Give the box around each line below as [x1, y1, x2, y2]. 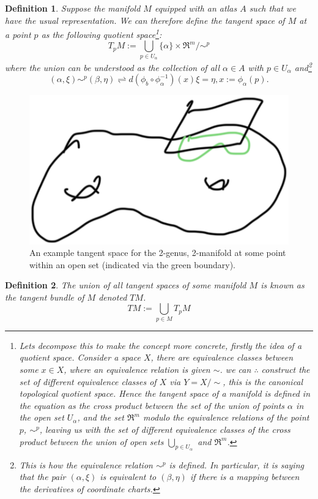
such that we [249, 2, 296, 14]
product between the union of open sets [19, 435, 164, 448]
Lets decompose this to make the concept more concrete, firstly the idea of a [19, 339, 302, 351]
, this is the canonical [223, 375, 303, 388]
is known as [261, 279, 305, 291]
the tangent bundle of [5, 290, 84, 303]
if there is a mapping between [190, 470, 300, 483]
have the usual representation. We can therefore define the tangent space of [5, 13, 285, 26]
